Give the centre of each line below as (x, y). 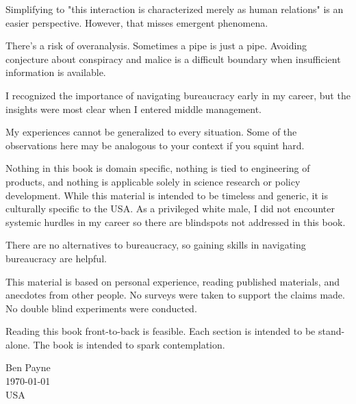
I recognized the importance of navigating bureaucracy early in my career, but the (178, 95)
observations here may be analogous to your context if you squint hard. (155, 145)
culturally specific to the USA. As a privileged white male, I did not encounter (170, 209)
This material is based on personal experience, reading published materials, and (173, 281)
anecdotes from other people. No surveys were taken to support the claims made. (175, 295)
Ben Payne (28, 367)
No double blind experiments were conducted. (101, 308)
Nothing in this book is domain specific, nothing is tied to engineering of (158, 168)
